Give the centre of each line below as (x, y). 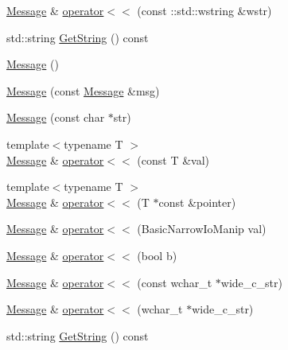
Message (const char (56, 117)
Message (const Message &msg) (83, 90)
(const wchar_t (175, 282)
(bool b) (157, 255)
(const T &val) (173, 159)
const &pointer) (197, 202)
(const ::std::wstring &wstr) (204, 10)
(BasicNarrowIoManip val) (202, 229)
